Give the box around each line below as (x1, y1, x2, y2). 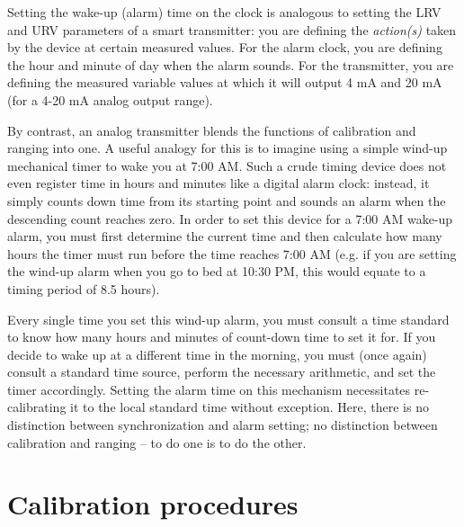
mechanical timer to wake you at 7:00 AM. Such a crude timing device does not (7, 156, 447, 174)
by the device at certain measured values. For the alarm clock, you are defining (7, 38, 442, 57)
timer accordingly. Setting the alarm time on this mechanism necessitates (7, 380, 411, 398)
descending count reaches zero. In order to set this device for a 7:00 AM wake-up (7, 209, 453, 228)
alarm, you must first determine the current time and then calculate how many (7, 227, 442, 246)
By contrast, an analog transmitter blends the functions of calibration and (7, 121, 416, 139)
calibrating (7, 397, 67, 416)
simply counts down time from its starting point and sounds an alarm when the (7, 191, 446, 210)
